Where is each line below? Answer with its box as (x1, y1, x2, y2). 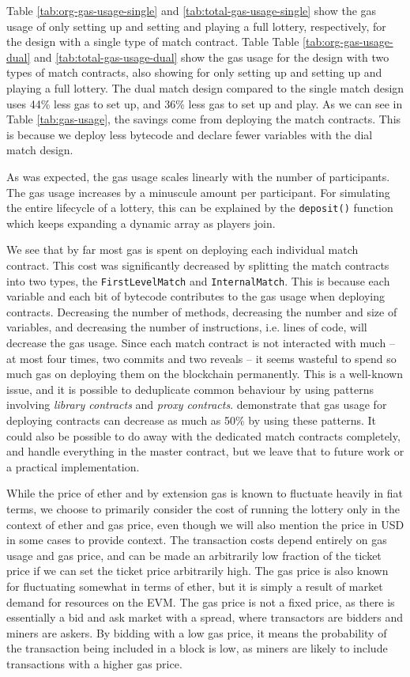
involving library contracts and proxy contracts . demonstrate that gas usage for (6, 396, 387, 413)
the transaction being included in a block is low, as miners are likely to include (6, 640, 388, 656)
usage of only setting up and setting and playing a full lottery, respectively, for (6, 17, 386, 34)
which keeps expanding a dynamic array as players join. (6, 214, 276, 231)
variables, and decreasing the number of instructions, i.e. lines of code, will (6, 319, 367, 335)
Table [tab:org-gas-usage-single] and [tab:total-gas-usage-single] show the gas (6, 2, 377, 18)
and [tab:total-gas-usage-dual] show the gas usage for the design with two (34, 48, 389, 65)
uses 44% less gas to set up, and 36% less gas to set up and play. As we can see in (6, 95, 403, 112)
